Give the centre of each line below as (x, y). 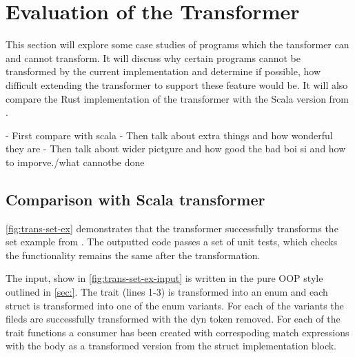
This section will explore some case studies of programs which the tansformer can (177, 44)
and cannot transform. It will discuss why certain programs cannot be (153, 58)
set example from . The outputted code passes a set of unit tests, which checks (172, 242)
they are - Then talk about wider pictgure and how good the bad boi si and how (176, 149)
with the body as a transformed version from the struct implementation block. (171, 346)
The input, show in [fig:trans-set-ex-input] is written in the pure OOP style (164, 278)
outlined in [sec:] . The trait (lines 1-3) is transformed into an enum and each (167, 292)
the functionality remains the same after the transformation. (133, 255)
